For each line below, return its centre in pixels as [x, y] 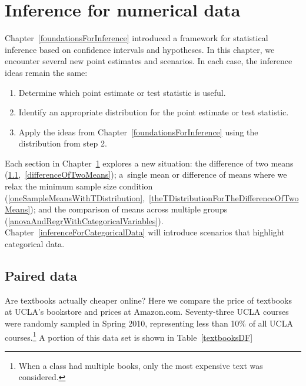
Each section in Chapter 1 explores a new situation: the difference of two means [149, 163]
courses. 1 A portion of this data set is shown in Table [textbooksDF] [129, 336]
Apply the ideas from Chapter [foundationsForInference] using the [138, 132]
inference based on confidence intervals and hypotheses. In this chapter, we [140, 49]
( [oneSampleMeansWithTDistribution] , [75, 197]
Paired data [41, 276]
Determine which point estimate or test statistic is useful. [122, 92]
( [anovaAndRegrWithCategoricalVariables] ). [84, 220]
